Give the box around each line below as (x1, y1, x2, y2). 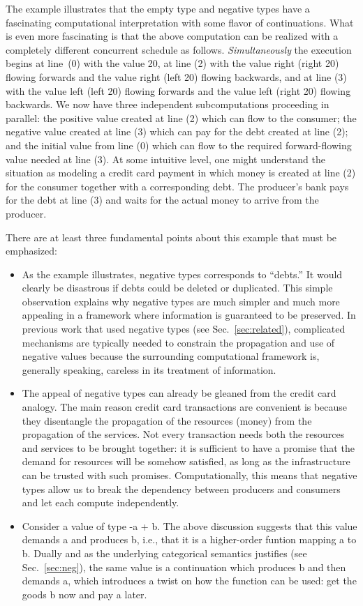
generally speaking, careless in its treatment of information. (22, 362, 276, 377)
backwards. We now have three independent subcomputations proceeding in (6, 97, 329, 112)
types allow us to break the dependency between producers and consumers (22, 481, 341, 496)
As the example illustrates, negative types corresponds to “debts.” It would (22, 266, 343, 281)
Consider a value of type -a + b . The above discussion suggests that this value (22, 518, 357, 533)
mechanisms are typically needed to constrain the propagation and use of (22, 335, 335, 349)
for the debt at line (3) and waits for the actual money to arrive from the (6, 192, 319, 207)
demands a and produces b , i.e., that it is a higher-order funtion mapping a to (22, 532, 357, 547)
